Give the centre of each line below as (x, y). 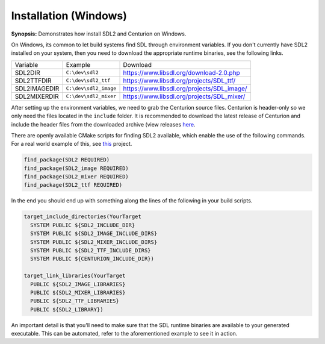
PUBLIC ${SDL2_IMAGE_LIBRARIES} (78, 284)
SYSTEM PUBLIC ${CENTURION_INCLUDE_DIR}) (92, 259)
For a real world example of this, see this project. (72, 144)
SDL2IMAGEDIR (37, 89)
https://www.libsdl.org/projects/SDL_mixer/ (184, 96)
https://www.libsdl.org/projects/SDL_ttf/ (179, 80)
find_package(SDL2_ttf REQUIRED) (73, 185)
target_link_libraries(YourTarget (75, 276)
